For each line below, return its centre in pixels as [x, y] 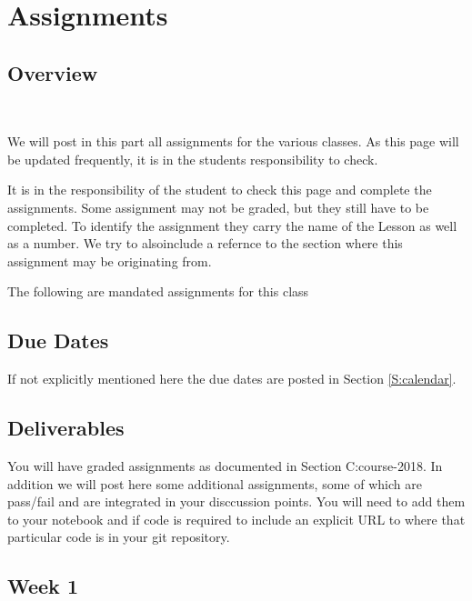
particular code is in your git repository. [119, 537]
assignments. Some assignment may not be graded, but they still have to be [218, 207]
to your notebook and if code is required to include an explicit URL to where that [236, 519]
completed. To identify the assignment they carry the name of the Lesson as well [232, 225]
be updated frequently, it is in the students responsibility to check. [193, 159]
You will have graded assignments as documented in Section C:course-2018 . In [225, 465]
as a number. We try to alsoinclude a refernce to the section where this [205, 243]
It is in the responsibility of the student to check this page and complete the [220, 190]
